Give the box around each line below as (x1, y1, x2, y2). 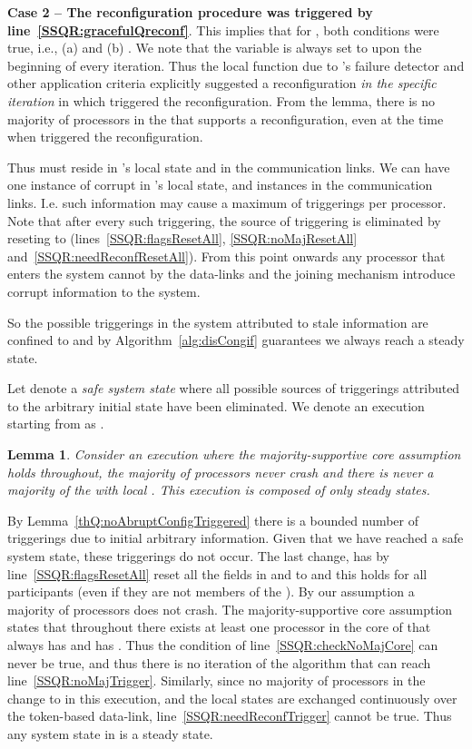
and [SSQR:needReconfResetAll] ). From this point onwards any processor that (7, 246, 446, 265)
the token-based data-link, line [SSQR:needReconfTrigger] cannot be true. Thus (7, 706, 452, 725)
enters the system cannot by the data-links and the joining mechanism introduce (7, 264, 456, 283)
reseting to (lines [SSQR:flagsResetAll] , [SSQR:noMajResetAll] (7, 229, 358, 248)
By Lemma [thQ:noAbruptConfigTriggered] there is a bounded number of (7, 510, 419, 529)
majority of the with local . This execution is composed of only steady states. (7, 480, 430, 499)
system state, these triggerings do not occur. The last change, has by (7, 547, 389, 566)
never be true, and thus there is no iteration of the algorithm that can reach (7, 653, 431, 672)
